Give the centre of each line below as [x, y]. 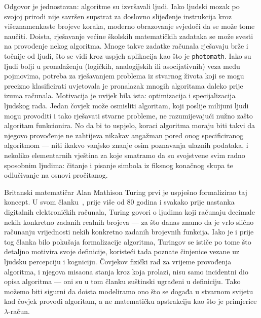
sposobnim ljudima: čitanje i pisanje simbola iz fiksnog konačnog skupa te [119, 165]
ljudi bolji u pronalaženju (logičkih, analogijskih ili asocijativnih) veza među [122, 66]
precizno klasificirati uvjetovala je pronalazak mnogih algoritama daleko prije [124, 85]
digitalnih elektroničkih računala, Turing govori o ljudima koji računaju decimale [129, 211]
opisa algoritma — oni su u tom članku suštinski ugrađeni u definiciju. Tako [122, 281]
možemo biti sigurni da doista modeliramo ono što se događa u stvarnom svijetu [129, 291]
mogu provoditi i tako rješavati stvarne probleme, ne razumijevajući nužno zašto [128, 115]
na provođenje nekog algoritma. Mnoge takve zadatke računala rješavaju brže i [126, 46]
